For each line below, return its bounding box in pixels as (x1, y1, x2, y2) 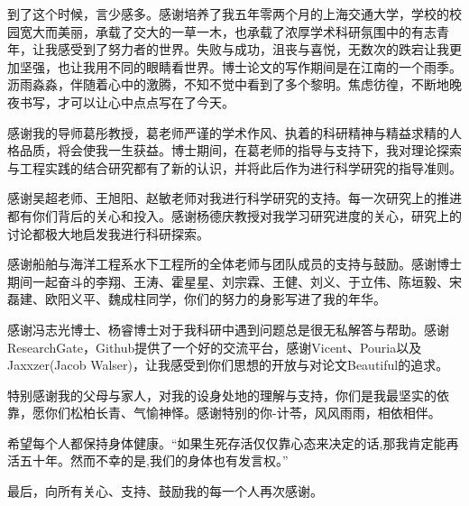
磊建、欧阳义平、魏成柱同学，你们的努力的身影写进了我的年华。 (7, 290, 386, 308)
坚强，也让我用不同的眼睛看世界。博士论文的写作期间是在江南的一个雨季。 (19, 57, 462, 76)
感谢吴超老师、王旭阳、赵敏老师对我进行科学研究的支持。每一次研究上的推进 (7, 189, 462, 207)
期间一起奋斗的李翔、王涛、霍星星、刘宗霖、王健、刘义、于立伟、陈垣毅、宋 (7, 271, 462, 290)
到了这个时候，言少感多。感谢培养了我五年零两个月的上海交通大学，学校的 (7, 5, 449, 23)
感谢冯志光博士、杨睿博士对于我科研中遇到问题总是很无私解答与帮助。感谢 (7, 319, 449, 338)
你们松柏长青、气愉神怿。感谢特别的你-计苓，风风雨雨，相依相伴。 (44, 403, 441, 422)
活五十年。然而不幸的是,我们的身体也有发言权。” (7, 451, 289, 470)
